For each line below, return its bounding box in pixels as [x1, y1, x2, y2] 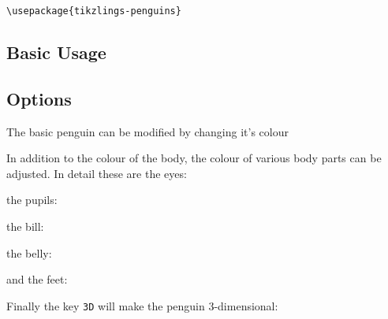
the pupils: [6, 191, 58, 208]
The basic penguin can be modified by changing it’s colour [6, 123, 289, 139]
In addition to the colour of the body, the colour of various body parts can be [6, 150, 382, 166]
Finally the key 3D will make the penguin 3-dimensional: [6, 297, 278, 313]
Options [6, 86, 72, 110]
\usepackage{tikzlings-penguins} [6, 6, 181, 17]
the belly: [6, 244, 52, 261]
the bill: [6, 218, 44, 235]
